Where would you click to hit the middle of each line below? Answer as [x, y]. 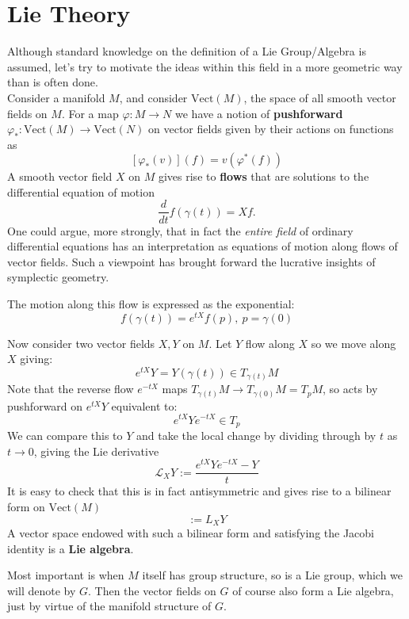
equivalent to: [144, 405]
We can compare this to [65, 435]
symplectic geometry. [58, 277]
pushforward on [45, 405]
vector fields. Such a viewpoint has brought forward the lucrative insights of [191, 261]
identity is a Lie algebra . [71, 548]
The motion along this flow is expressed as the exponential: [151, 303]
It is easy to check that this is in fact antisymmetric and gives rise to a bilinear [199, 491]
